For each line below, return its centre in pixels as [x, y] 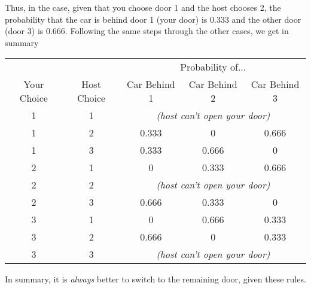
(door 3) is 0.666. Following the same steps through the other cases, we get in [147, 31]
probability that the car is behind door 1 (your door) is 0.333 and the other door [153, 19]
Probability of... [213, 67]
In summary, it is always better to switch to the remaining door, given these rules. [155, 279]
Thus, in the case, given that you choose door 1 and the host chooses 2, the [143, 7]
